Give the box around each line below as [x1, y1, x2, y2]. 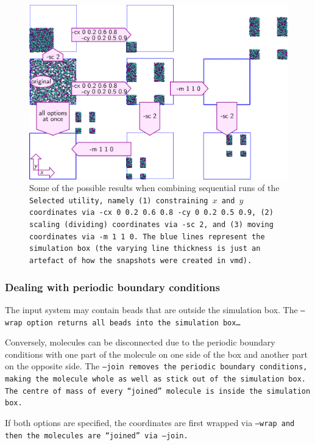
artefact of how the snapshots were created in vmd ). [29, 256, 252, 266]
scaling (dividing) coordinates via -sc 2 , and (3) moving [29, 220, 274, 230]
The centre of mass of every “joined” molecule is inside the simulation [5, 386, 311, 396]
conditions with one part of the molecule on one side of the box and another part [5, 347, 308, 360]
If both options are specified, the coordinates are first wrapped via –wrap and [5, 416, 295, 429]
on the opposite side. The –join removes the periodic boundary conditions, [5, 360, 308, 372]
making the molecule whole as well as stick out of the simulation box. [5, 375, 306, 384]
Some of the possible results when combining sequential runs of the [29, 181, 280, 194]
